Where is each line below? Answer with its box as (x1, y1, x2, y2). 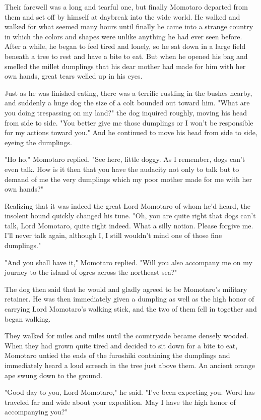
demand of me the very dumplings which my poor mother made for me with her (5, 173, 252, 184)
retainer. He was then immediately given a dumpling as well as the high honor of (5, 293, 254, 304)
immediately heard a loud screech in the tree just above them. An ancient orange (5, 360, 255, 370)
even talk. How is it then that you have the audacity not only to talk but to (5, 163, 239, 174)
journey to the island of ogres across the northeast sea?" (5, 267, 177, 277)
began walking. (5, 313, 51, 324)
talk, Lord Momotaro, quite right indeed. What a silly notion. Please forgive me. (5, 220, 253, 230)
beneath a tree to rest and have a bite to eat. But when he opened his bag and (5, 50, 248, 61)
